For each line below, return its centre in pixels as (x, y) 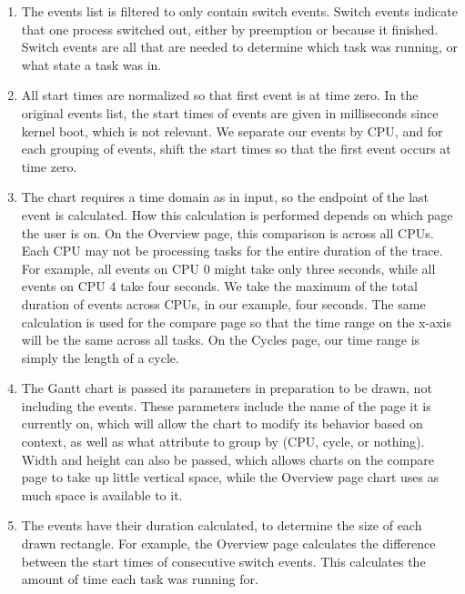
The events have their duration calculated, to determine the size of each (222, 525)
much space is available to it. (102, 494)
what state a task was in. (91, 64)
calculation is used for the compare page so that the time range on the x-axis (236, 322)
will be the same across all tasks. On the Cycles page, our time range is (221, 340)
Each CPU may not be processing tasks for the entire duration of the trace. (232, 251)
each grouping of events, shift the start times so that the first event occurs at (236, 149)
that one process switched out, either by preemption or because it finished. (230, 29)
